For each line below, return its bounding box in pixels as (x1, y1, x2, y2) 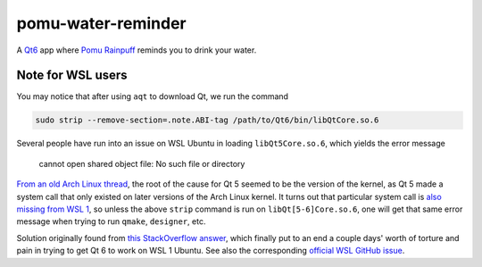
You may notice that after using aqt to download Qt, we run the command (16, 91, 289, 102)
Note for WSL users (16, 68, 129, 83)
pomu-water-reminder (16, 13, 187, 33)
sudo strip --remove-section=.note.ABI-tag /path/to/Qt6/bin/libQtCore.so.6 (35, 115, 379, 125)
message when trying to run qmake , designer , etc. (16, 216, 206, 227)
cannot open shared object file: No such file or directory (38, 158, 245, 169)
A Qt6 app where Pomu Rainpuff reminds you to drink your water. (16, 45, 257, 55)
